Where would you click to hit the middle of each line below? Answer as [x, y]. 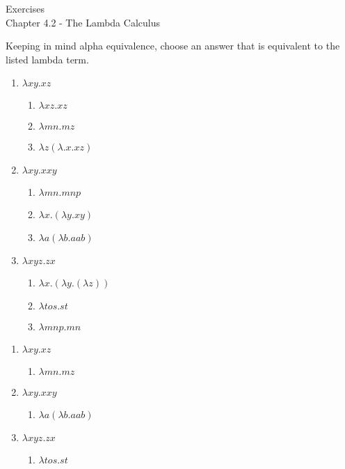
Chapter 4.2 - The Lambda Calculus [83, 22]
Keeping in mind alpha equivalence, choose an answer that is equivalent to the [173, 46]
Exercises [25, 8]
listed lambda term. [47, 59]
